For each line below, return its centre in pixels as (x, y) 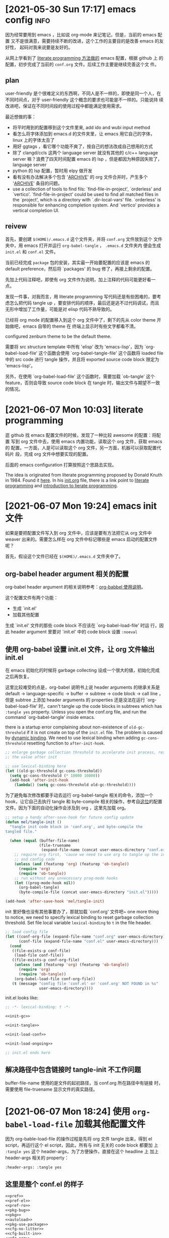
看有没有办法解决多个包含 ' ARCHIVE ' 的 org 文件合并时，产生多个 (80, 177)
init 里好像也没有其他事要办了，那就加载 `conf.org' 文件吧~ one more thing (82, 912)
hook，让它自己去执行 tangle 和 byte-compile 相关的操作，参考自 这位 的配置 (84, 802)
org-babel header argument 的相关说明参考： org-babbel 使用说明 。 (75, 587)
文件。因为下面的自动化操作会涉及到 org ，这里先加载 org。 (67, 808)
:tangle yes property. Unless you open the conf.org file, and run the (76, 712)
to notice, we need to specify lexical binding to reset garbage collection (79, 917)
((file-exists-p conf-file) (41, 951)
